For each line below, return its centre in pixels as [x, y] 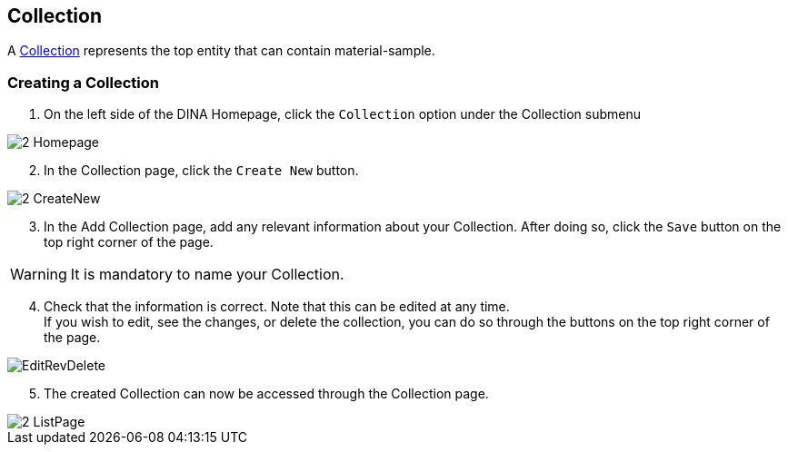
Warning [39, 275]
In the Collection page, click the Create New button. [201, 171]
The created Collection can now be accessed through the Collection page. [266, 394]
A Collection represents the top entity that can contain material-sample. [221, 51]
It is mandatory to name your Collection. [207, 275]
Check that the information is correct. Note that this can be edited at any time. [277, 307]
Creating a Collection [83, 82]
